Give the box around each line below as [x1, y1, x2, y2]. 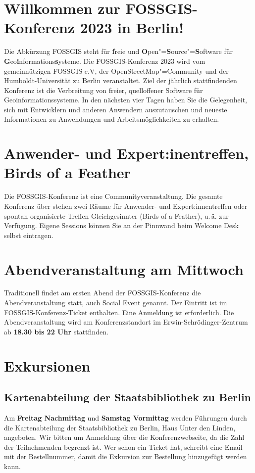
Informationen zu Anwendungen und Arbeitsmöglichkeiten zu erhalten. [4, 114, 219, 124]
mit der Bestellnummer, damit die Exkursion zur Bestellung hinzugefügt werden [4, 451, 247, 462]
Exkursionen [4, 355, 91, 376]
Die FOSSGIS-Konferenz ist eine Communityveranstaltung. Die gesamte [4, 191, 223, 201]
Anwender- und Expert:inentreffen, [4, 143, 249, 163]
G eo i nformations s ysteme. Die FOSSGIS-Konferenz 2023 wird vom [4, 55, 205, 66]
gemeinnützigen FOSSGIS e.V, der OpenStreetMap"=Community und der [4, 65, 229, 76]
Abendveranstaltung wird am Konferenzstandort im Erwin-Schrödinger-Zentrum [4, 317, 248, 327]
